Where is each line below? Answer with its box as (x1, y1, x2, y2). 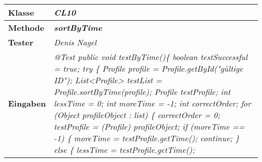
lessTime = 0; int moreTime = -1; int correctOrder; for (53, 97, 251, 109)
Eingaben (8, 97, 46, 109)
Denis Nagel (53, 36, 97, 48)
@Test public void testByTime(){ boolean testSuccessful (53, 51, 248, 63)
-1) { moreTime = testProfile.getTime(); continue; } (53, 132, 239, 144)
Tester (8, 36, 34, 48)
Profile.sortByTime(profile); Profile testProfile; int (53, 86, 231, 97)
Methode (8, 22, 44, 33)
